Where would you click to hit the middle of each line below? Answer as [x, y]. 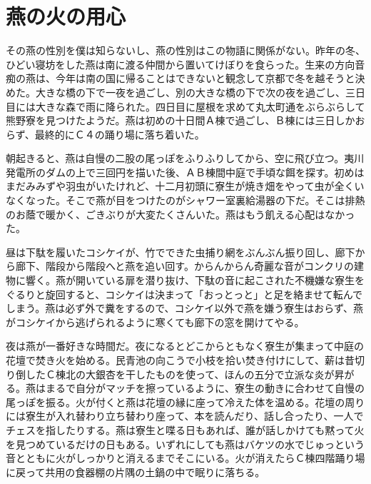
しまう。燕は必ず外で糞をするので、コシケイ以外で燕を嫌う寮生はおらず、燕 [185, 308]
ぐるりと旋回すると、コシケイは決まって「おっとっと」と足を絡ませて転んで [184, 294]
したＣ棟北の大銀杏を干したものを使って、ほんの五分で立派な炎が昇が [190, 374]
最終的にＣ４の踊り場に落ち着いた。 [120, 134]
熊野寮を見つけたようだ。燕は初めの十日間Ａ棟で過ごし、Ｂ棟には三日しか [181, 120]
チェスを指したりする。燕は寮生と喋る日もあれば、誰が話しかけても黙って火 [185, 429]
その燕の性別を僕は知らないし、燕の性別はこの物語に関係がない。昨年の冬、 [185, 50]
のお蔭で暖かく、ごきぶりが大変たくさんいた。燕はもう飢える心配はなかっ [181, 214]
